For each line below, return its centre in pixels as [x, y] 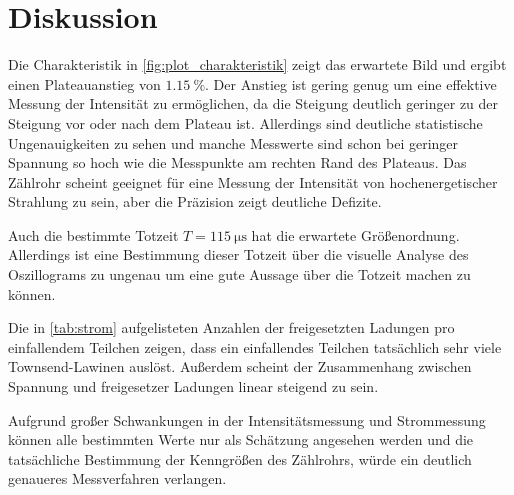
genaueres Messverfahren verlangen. [117, 478]
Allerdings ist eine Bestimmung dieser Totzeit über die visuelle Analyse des [238, 254]
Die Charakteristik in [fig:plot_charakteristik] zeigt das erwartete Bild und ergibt [257, 64]
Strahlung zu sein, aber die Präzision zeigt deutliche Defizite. [195, 201]
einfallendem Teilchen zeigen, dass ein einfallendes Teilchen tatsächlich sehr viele [255, 346]
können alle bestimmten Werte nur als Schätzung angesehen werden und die [241, 439]
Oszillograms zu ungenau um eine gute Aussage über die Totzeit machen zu [239, 274]
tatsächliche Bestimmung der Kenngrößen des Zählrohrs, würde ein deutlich [240, 458]
